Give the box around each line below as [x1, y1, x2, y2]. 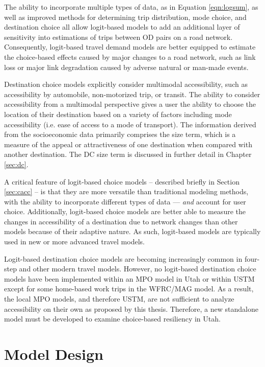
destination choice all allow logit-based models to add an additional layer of [4, 21, 240, 32]
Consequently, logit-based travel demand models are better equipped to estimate [4, 41, 256, 52]
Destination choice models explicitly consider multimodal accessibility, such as [4, 79, 248, 89]
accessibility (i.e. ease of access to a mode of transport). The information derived [4, 119, 256, 129]
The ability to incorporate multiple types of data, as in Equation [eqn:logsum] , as [4, 2, 258, 12]
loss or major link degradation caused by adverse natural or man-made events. [4, 61, 249, 72]
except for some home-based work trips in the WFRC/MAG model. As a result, [4, 283, 254, 294]
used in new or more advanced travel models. [4, 236, 145, 247]
